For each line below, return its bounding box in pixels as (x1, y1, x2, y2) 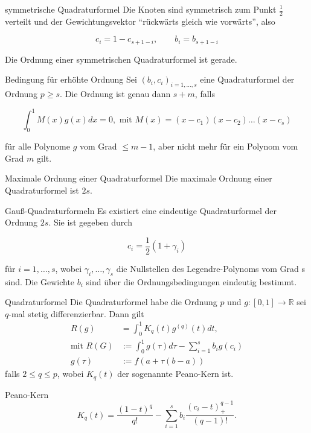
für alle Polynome (5, 140, 70, 153)
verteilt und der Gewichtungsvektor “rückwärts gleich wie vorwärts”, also (5, 14, 275, 27)
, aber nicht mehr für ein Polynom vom (153, 140, 298, 153)
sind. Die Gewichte (5, 275, 75, 288)
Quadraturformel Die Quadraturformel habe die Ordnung (5, 296, 217, 308)
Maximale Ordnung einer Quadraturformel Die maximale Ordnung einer (5, 172, 272, 185)
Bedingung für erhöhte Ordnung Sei (5, 73, 137, 86)
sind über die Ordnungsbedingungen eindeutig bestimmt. (86, 275, 297, 288)
